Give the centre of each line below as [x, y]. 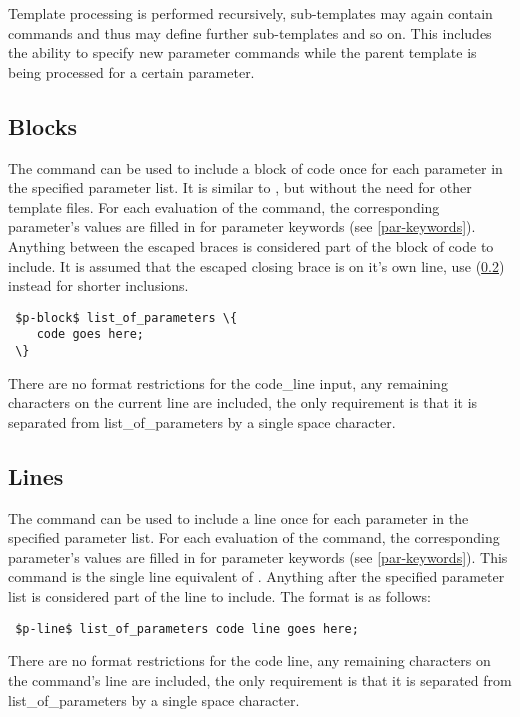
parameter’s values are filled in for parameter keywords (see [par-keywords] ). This [258, 556]
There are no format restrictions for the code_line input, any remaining [228, 382]
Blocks [42, 125]
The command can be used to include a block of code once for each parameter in [255, 167]
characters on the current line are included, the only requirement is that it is [243, 402]
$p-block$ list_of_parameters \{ [126, 317]
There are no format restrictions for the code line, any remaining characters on [249, 660]
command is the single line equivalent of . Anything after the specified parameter [256, 576]
